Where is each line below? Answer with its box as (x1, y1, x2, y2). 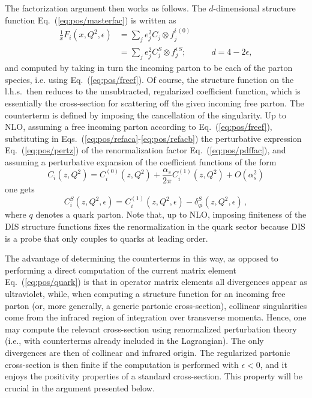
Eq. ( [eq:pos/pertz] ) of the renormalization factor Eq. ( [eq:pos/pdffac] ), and (5, 144, 286, 156)
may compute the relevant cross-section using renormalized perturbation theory (5, 322, 297, 335)
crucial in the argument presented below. (5, 381, 155, 394)
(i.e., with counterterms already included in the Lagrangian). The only (5, 334, 264, 347)
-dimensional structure (213, 2, 296, 14)
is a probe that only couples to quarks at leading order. (5, 231, 208, 244)
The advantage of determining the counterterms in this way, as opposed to (5, 252, 278, 265)
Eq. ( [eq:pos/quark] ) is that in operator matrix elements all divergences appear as (5, 275, 307, 288)
